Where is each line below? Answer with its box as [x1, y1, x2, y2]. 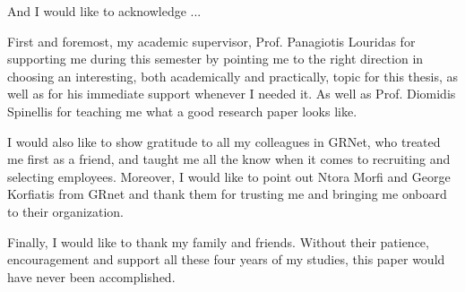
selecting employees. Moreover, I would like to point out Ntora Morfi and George [7, 167, 451, 185]
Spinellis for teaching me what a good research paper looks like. [7, 101, 357, 120]
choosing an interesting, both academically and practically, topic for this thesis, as [7, 66, 459, 85]
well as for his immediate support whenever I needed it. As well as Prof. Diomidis [7, 84, 456, 103]
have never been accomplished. [7, 267, 176, 286]
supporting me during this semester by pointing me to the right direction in [7, 49, 424, 68]
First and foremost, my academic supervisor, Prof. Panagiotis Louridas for [7, 31, 416, 50]
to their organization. [7, 202, 124, 220]
